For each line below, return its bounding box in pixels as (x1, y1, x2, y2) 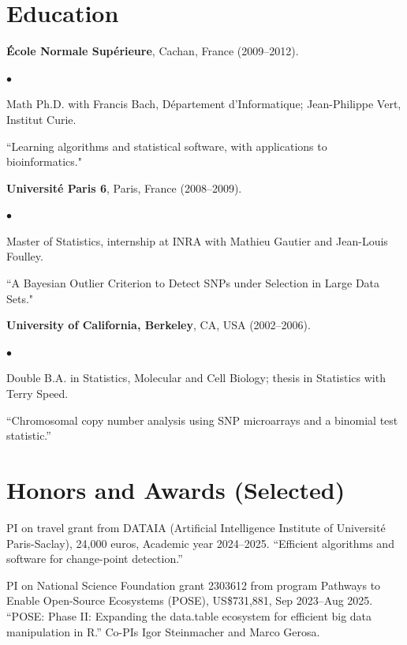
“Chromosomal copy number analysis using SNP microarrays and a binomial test (6, 411, 398, 428)
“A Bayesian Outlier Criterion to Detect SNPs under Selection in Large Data (6, 275, 380, 291)
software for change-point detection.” (6, 550, 183, 567)
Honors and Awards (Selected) (6, 474, 345, 505)
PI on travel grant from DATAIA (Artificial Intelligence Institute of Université (6, 519, 386, 535)
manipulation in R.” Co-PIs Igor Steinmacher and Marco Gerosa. (6, 623, 320, 639)
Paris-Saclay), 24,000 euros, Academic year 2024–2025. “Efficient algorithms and (6, 534, 394, 551)
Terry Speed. (6, 385, 69, 402)
